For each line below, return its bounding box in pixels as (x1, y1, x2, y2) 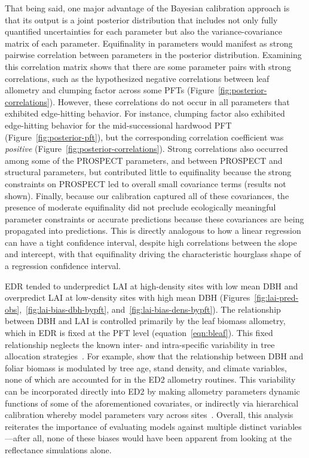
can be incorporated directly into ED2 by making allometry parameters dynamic (5, 385, 300, 397)
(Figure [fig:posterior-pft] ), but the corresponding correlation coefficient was (5, 130, 284, 143)
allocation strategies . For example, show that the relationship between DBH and (5, 350, 304, 362)
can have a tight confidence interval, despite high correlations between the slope (5, 236, 297, 248)
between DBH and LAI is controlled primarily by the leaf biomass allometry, (5, 315, 286, 327)
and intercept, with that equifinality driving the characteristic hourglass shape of (5, 248, 301, 260)
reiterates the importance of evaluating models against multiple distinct (5, 420, 267, 432)
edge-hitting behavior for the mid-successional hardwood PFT (5, 118, 232, 131)
